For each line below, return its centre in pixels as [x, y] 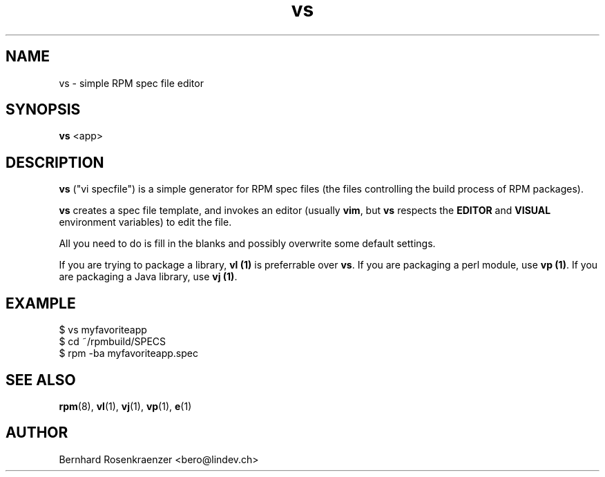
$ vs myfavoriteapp [103, 330]
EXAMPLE [41, 303]
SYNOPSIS [43, 110]
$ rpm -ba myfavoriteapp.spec [128, 353]
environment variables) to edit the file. [145, 222]
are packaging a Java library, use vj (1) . [148, 277]
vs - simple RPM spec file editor [131, 83]
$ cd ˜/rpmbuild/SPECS [113, 342]
